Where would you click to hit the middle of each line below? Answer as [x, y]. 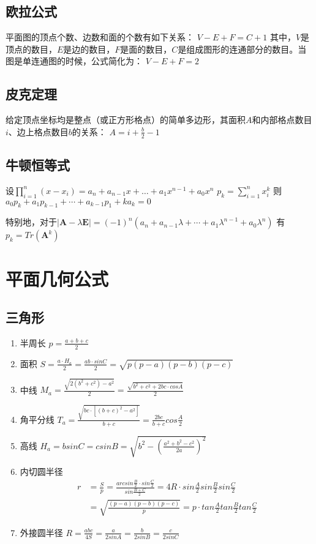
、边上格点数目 [38, 131]
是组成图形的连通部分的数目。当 [242, 49]
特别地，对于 [31, 222]
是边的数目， [89, 49]
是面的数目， [146, 49]
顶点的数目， [31, 49]
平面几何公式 [57, 278]
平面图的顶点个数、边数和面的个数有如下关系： [100, 37]
